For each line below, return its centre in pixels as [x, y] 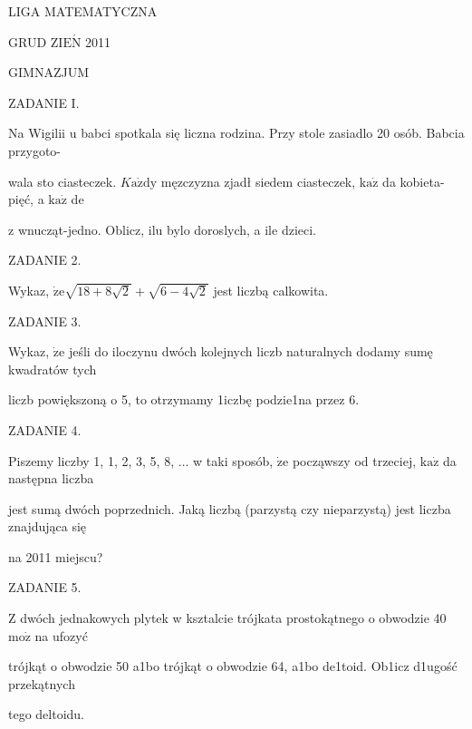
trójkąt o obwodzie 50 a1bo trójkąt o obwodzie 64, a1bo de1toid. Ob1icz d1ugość [233, 666]
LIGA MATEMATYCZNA [83, 11]
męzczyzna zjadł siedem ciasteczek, [258, 181]
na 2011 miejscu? [56, 556]
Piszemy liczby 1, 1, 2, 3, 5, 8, [92, 460]
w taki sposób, [233, 460]
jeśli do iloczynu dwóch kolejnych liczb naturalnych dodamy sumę [250, 351]
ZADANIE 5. [45, 587]
